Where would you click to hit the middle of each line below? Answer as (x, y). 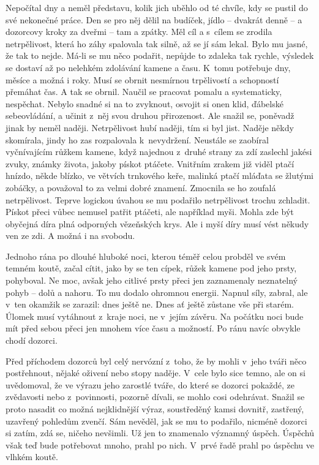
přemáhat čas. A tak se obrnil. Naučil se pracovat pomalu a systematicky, (144, 92)
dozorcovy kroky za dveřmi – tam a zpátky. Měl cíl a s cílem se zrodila (139, 32)
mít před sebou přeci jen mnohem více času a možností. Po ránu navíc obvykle (153, 328)
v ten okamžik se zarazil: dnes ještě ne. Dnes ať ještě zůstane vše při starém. (150, 304)
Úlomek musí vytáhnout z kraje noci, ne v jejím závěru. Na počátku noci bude (155, 316)
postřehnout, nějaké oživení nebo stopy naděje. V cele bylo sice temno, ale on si (156, 373)
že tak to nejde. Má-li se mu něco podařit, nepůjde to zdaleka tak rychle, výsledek (160, 55)
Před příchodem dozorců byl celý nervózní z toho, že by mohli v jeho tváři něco (156, 361)
